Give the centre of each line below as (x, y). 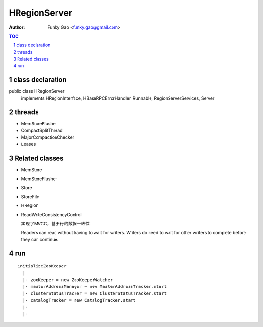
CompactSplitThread (42, 131)
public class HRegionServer (37, 91)
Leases (28, 144)
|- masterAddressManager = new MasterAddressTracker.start (94, 286)
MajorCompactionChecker (48, 137)
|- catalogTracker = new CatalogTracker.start (79, 300)
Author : (17, 27)
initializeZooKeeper (42, 266)
